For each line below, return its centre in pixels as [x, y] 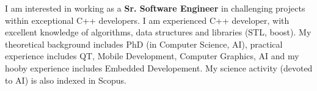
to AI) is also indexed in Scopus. [66, 80]
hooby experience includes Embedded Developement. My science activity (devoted [159, 67]
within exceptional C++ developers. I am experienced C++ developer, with [147, 20]
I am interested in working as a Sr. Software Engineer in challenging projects [155, 8]
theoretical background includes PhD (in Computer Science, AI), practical [144, 44]
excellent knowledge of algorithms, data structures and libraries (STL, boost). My [158, 32]
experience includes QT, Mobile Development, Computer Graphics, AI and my [152, 56]
